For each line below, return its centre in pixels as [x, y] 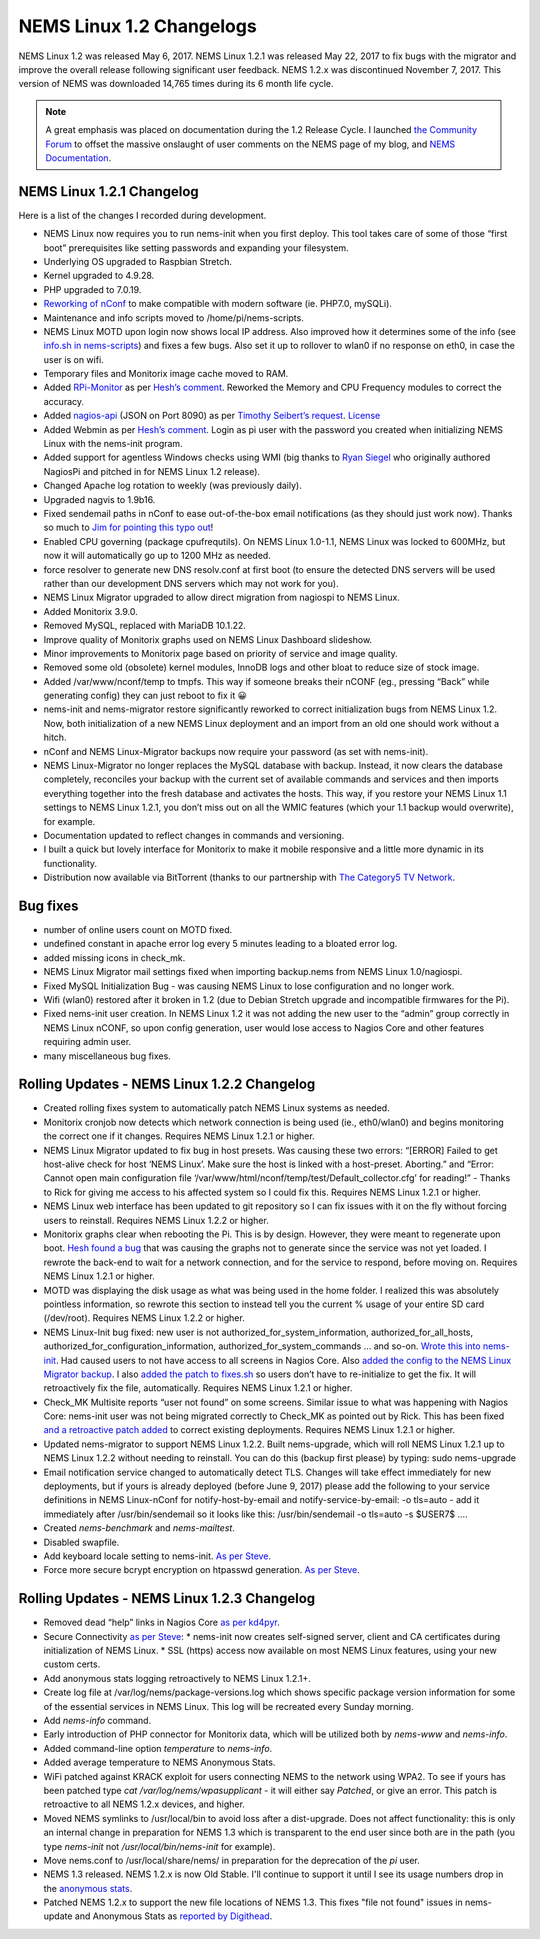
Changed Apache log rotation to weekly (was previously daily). [172, 486]
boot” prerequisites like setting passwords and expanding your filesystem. [196, 247]
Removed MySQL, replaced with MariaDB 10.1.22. [145, 626]
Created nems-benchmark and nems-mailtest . [139, 1528]
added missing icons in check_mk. [114, 957]
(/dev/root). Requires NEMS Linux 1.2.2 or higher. [144, 1318]
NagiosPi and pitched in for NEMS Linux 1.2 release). [151, 471]
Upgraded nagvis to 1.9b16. [99, 499]
